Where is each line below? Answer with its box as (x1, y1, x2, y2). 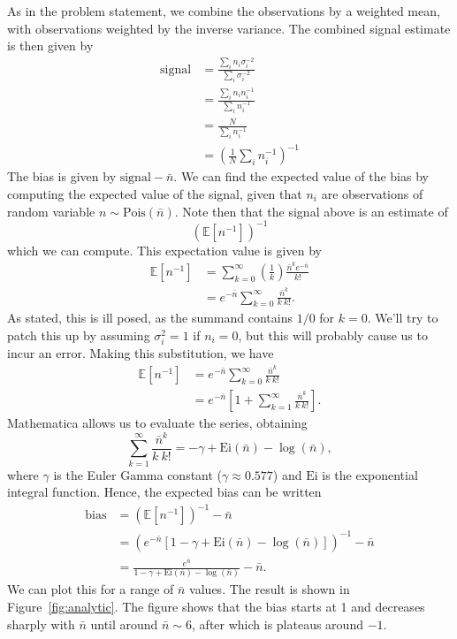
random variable (7, 202, 95, 220)
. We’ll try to (367, 308, 438, 327)
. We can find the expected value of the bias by (173, 167, 429, 186)
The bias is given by (7, 167, 117, 186)
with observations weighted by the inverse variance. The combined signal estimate (7, 19, 451, 37)
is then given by (7, 36, 94, 55)
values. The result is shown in (189, 580, 350, 598)
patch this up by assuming (7, 326, 150, 345)
